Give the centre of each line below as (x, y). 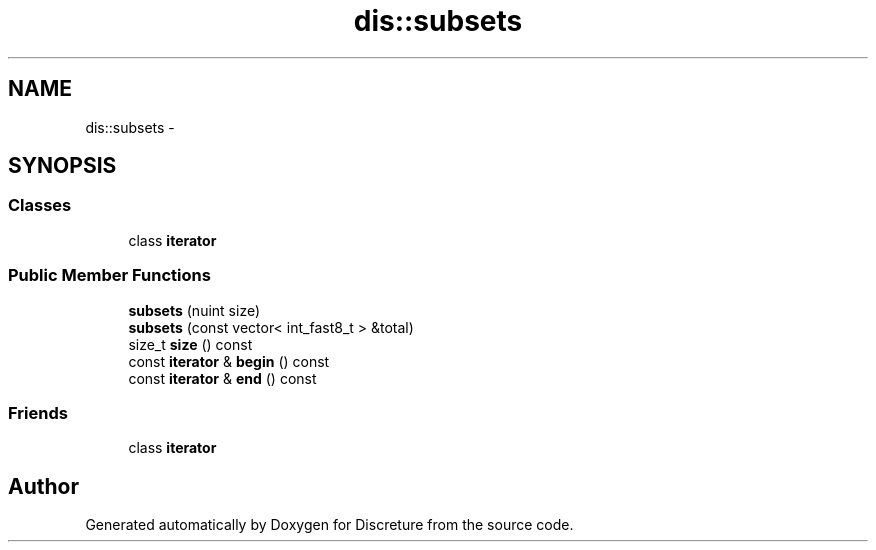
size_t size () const (190, 344)
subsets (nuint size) (194, 310)
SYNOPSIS (62, 166)
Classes (40, 205)
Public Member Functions (109, 275)
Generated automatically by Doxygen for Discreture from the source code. (329, 525)
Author (43, 486)
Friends (38, 412)
